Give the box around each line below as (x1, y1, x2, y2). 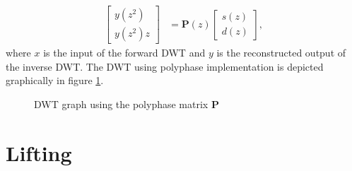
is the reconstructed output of (216, 45, 346, 60)
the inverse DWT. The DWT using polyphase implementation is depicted (6, 59, 324, 73)
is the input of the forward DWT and (43, 45, 206, 60)
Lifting (6, 138, 72, 167)
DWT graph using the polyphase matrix (34, 96, 209, 111)
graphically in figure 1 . (6, 73, 104, 88)
